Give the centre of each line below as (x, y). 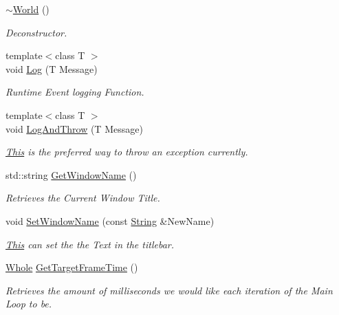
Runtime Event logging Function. (75, 92)
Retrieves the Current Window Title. (83, 198)
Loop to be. (29, 304)
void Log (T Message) (52, 68)
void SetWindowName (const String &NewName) (110, 220)
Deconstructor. (36, 32)
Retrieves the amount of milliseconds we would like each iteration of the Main (169, 290)
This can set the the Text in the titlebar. (90, 244)
